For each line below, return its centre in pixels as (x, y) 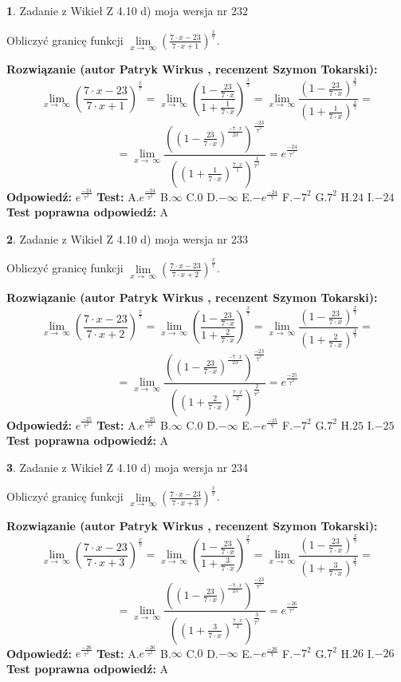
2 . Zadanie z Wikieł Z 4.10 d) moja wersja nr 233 (128, 238)
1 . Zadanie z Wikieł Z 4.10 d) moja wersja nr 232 (128, 10)
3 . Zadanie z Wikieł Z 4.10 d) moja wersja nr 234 (128, 467)
